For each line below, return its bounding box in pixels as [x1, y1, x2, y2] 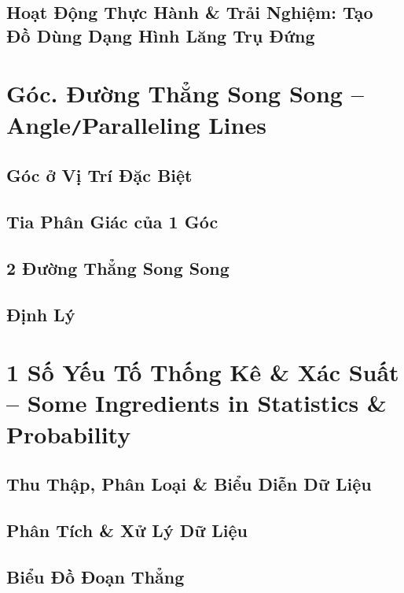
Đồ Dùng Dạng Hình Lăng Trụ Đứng [6, 23, 315, 47]
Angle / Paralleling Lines [6, 108, 266, 140]
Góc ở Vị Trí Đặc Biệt [6, 163, 193, 187]
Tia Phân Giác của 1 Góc [6, 209, 219, 234]
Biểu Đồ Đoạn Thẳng [6, 564, 185, 588]
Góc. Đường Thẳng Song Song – [6, 77, 364, 109]
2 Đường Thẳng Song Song [6, 255, 230, 280]
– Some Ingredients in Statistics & [6, 387, 387, 419]
